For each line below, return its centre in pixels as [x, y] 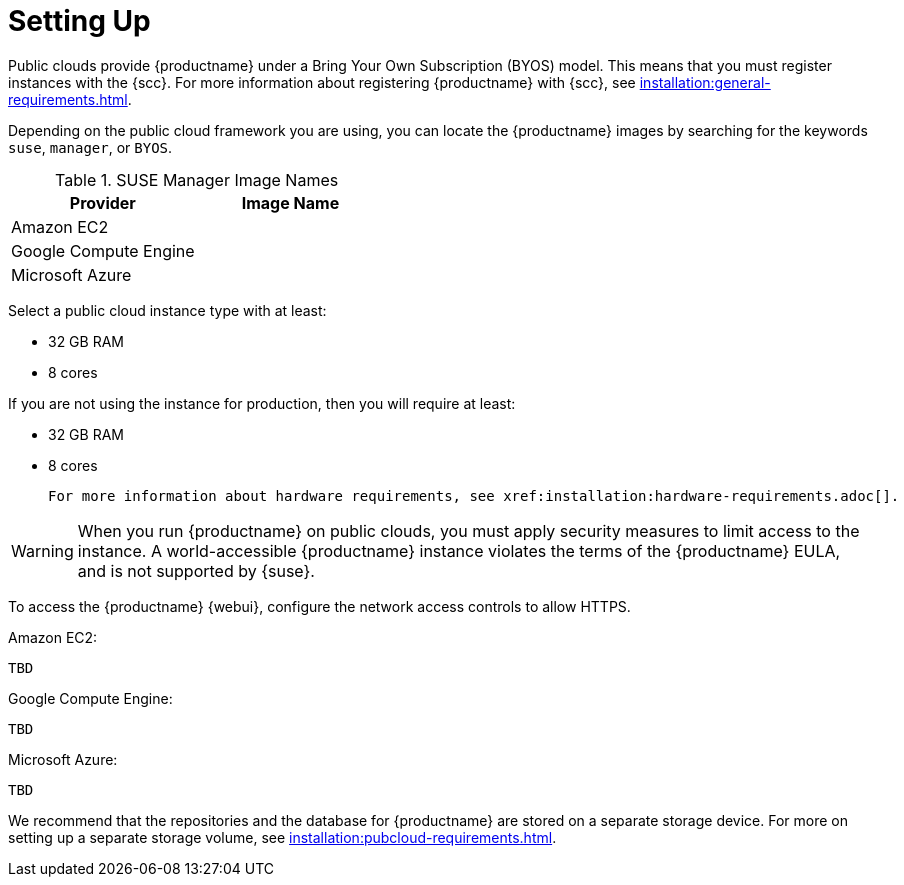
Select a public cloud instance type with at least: [167, 310]
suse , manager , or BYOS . [90, 147]
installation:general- [705, 82]
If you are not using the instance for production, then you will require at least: [262, 403]
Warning [42, 550]
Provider [102, 202]
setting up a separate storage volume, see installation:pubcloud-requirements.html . [282, 837]
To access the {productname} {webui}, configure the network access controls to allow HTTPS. [319, 606]
